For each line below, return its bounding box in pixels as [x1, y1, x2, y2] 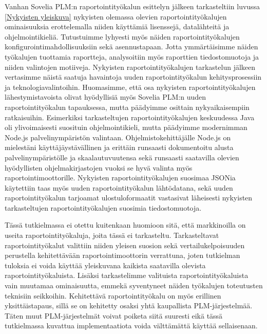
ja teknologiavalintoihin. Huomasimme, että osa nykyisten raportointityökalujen [5, 81, 256, 92]
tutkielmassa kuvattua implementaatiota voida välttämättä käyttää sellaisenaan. [5, 320, 258, 331]
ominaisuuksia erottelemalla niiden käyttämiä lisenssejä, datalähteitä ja [5, 21, 230, 32]
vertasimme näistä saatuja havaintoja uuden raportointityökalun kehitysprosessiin [5, 71, 262, 82]
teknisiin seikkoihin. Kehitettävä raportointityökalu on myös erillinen [5, 290, 221, 301]
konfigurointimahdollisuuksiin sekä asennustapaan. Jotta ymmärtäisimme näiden [5, 41, 258, 52]
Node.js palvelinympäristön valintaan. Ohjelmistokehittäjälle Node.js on [5, 132, 231, 142]
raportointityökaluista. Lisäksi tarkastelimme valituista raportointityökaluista [5, 270, 249, 281]
